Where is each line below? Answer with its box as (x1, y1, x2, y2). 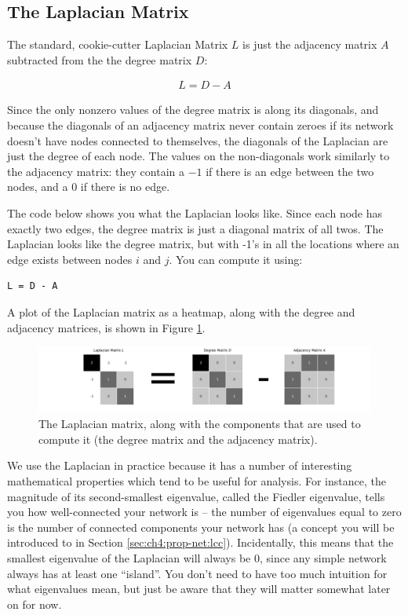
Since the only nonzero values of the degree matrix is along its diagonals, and (7, 101, 379, 118)
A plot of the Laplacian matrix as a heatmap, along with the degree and (7, 303, 355, 320)
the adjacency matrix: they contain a (7, 163, 184, 179)
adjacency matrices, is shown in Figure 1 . (7, 319, 206, 335)
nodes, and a (7, 178, 68, 195)
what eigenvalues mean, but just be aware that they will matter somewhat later (7, 580, 391, 597)
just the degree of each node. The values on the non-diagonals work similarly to (7, 148, 390, 164)
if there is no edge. (80, 178, 170, 195)
